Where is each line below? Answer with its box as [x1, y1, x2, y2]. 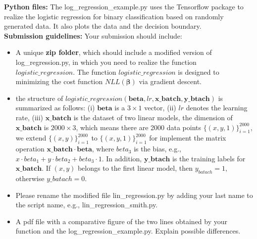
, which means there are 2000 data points [76, 122, 202, 132]
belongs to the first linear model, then [77, 163, 193, 173]
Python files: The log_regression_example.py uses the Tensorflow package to [4, 1, 244, 11]
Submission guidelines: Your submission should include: [4, 30, 182, 41]
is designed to [178, 66, 219, 77]
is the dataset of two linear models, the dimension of [73, 112, 233, 122]
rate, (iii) [15, 112, 44, 122]
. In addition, [102, 153, 142, 163]
